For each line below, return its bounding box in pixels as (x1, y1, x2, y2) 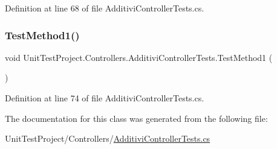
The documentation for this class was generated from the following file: (5, 112, 268, 124)
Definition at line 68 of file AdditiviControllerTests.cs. (5, 2, 204, 14)
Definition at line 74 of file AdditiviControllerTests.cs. (5, 92, 204, 104)
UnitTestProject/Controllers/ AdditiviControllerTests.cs (5, 132, 210, 145)
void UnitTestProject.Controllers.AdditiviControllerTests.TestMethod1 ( (5, 51, 273, 63)
